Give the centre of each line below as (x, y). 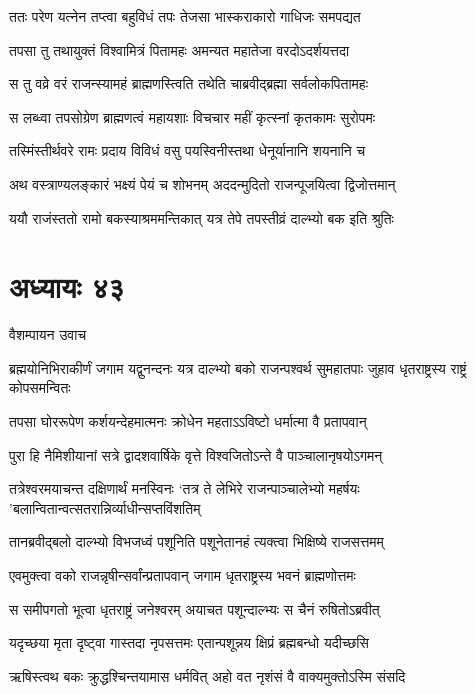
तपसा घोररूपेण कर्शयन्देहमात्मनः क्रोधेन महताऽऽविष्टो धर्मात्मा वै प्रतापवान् (188, 421)
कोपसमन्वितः (40, 387)
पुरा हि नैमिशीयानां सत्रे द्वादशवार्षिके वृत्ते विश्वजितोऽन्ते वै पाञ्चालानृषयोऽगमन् (196, 454)
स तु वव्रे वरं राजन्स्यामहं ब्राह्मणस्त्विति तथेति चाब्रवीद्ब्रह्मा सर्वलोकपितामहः (189, 83)
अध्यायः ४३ (67, 286)
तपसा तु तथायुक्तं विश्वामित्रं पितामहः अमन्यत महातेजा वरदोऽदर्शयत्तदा (179, 49)
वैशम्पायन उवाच (48, 334)
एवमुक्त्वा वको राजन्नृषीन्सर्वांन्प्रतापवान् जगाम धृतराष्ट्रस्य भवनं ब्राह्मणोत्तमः (182, 575)
